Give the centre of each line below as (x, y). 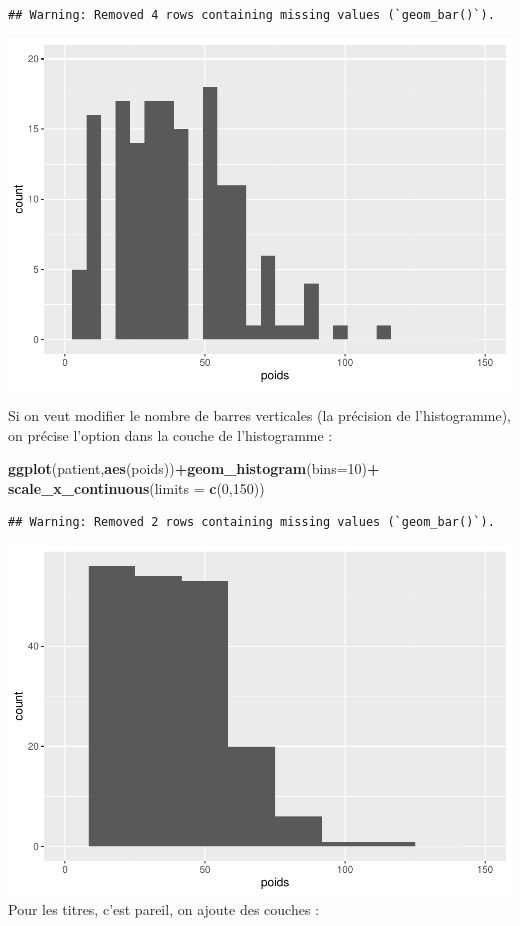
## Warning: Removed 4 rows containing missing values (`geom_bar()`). (251, 15)
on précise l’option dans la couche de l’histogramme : (170, 434)
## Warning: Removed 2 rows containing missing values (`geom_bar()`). (251, 522)
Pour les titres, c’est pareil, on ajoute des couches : (163, 908)
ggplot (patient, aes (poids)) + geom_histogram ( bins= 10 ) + (194, 468)
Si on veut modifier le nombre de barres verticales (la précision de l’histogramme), (260, 415)
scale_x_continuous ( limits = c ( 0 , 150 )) (136, 487)
